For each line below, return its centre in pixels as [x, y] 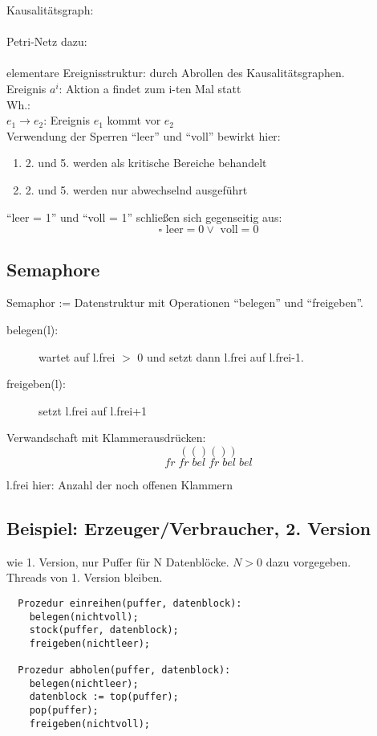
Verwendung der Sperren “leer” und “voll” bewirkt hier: [144, 135]
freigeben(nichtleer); [89, 643]
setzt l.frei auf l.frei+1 [93, 410]
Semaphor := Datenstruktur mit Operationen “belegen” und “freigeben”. [185, 303]
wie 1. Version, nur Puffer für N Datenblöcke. [118, 561]
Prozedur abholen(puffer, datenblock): [124, 671]
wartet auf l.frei [77, 356]
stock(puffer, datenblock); [104, 630]
